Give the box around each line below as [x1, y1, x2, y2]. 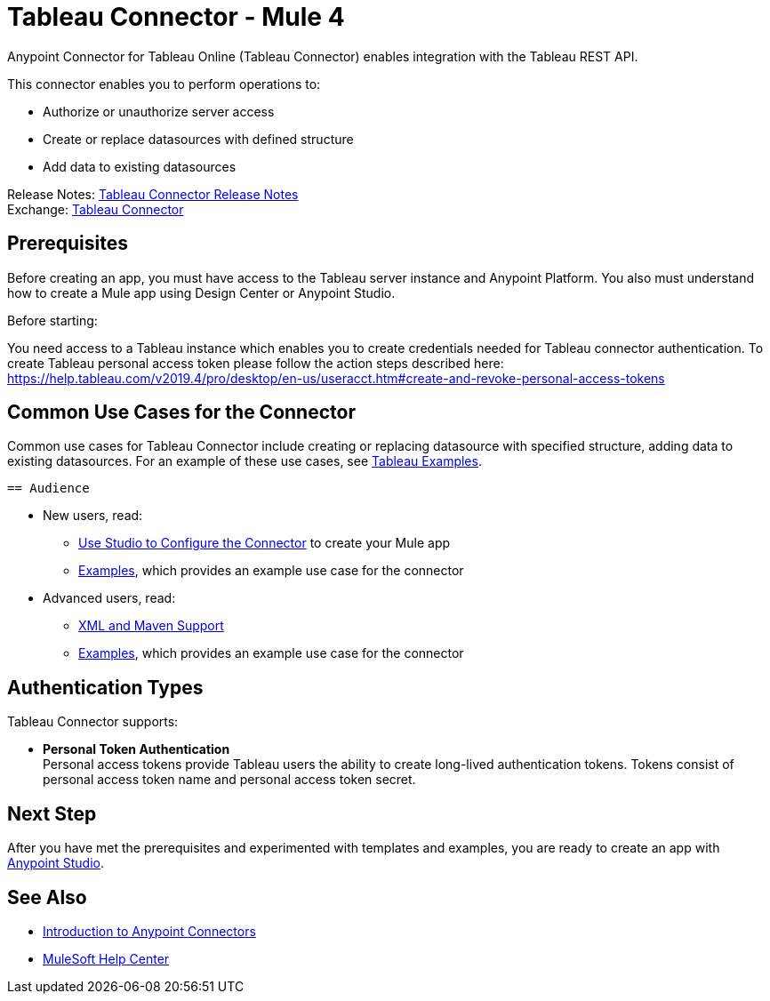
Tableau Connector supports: [7, 714, 179, 730]
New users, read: [43, 508, 143, 524]
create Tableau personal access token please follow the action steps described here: [7, 355, 504, 371]
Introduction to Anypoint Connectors [43, 923, 256, 939]
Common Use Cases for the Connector [7, 401, 356, 424]
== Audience [7, 481, 90, 496]
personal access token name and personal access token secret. [43, 772, 416, 788]
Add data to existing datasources [43, 158, 237, 174]
